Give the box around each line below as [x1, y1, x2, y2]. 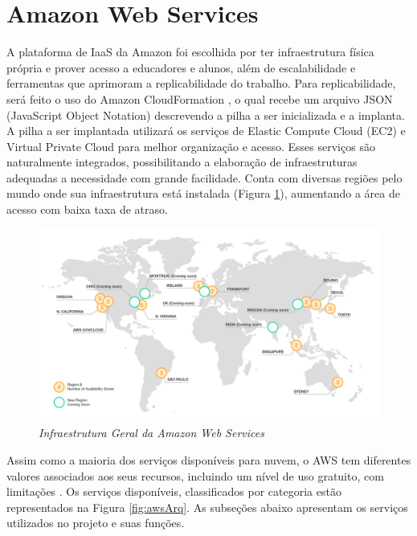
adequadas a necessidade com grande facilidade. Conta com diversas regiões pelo [6, 169, 403, 186]
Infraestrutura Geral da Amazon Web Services [39, 424, 264, 441]
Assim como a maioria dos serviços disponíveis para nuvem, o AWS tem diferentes [6, 452, 411, 468]
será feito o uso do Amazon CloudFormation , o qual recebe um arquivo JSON [6, 90, 393, 107]
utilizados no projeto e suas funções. [6, 514, 185, 531]
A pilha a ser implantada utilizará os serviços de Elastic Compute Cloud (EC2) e [6, 122, 406, 139]
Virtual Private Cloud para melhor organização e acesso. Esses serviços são [6, 137, 375, 154]
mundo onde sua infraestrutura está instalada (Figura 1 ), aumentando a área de [6, 185, 400, 202]
